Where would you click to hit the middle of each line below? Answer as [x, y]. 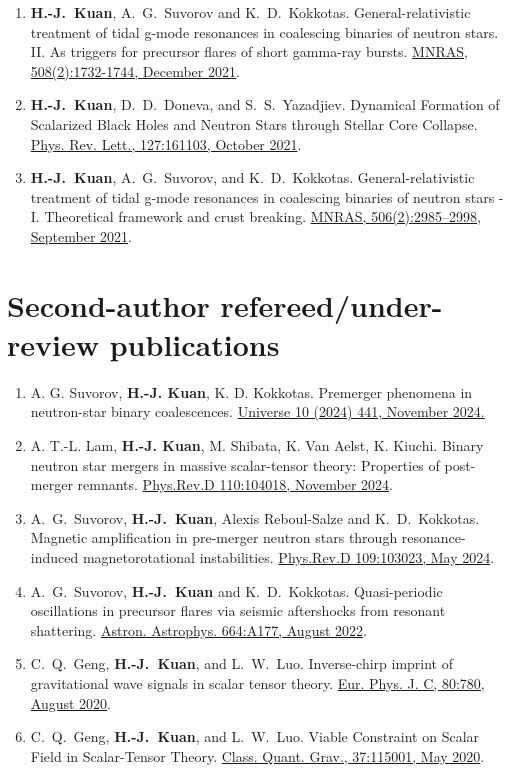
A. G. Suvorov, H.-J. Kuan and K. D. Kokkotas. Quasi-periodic [236, 590]
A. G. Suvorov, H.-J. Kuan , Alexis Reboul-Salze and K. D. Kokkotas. [255, 517]
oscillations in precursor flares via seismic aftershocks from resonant [238, 610]
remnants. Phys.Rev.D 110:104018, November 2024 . [235, 484]
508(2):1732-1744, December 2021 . [135, 70]
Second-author [108, 304]
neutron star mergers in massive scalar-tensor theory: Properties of [235, 464]
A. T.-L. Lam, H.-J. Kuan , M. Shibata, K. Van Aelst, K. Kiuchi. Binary [257, 445]
